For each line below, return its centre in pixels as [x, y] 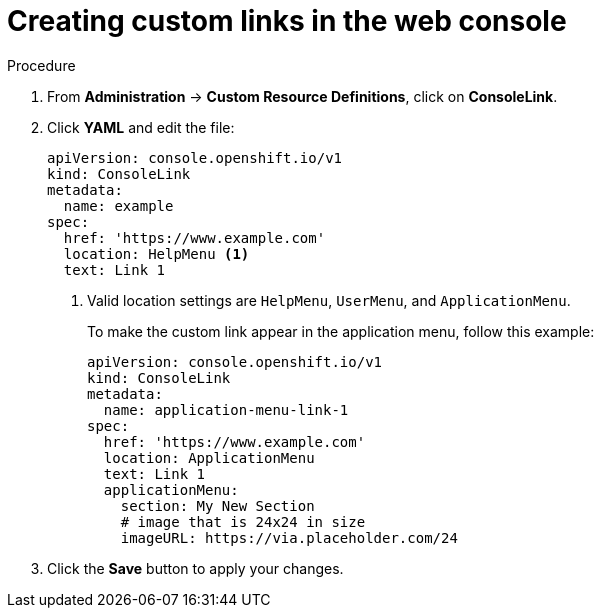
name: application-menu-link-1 [226, 409]
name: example [118, 205]
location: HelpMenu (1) [156, 253]
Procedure [41, 65]
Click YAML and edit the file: [141, 127]
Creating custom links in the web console [287, 21]
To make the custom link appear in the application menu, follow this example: [341, 331]
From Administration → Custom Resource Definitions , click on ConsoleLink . [302, 96]
